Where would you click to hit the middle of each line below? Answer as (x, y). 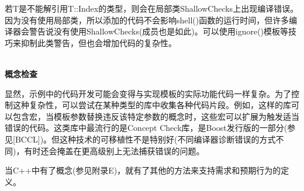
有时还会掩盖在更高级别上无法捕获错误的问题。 (114, 150)
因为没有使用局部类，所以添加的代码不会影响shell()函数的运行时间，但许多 (147, 20)
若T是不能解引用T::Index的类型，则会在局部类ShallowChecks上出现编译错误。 (152, 8)
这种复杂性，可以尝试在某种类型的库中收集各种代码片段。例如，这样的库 (152, 105)
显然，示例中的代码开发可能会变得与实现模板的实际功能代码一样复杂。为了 (148, 93)
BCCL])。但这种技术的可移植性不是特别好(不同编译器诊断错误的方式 (145, 139)
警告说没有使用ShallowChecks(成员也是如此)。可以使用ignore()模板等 (159, 31)
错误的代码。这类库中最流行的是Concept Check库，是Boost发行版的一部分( (146, 128)
